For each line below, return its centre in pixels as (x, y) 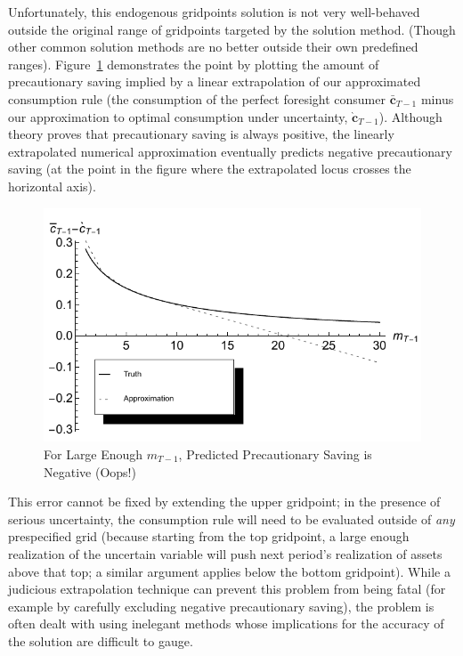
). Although (410, 116)
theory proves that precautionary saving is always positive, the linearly (201, 134)
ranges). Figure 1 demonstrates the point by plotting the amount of (194, 64)
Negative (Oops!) (90, 471)
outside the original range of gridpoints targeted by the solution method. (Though (232, 29)
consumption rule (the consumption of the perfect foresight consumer (197, 98)
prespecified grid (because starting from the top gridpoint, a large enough (209, 536)
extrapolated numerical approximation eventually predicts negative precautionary (230, 151)
